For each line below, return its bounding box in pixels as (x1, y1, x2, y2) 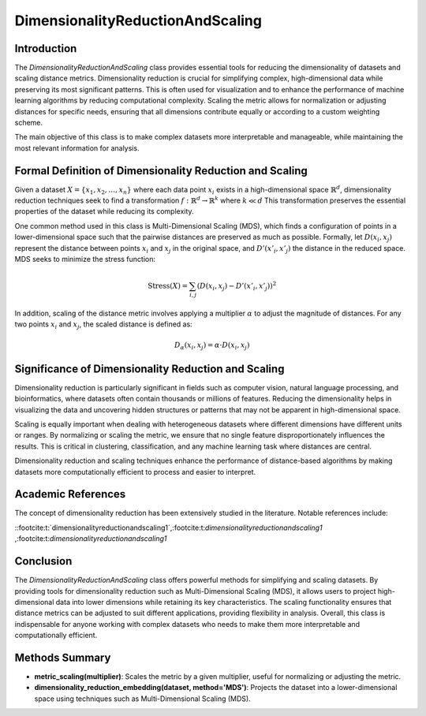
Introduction (14, 42, 77, 55)
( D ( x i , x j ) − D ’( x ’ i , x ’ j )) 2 (196, 280, 277, 292)
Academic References (14, 487, 126, 501)
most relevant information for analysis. (14, 143, 140, 153)
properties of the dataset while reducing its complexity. (14, 207, 194, 216)
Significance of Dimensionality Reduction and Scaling (14, 362, 285, 375)
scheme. (14, 118, 43, 128)
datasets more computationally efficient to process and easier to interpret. (14, 467, 256, 476)
